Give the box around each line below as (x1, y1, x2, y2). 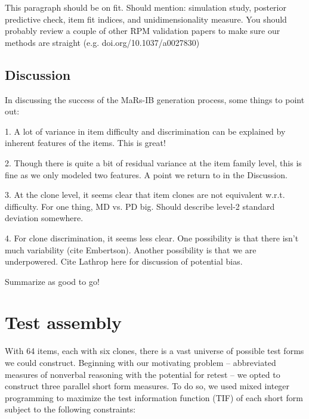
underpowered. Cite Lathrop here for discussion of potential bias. (5, 255, 243, 268)
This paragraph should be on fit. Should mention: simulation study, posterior (5, 1, 286, 13)
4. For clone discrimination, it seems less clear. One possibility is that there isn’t (5, 231, 299, 244)
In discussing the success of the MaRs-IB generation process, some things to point (5, 93, 305, 105)
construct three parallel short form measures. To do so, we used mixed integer (5, 380, 290, 392)
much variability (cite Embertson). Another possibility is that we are (5, 243, 257, 256)
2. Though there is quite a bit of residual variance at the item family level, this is (5, 156, 302, 169)
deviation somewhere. (5, 212, 84, 224)
